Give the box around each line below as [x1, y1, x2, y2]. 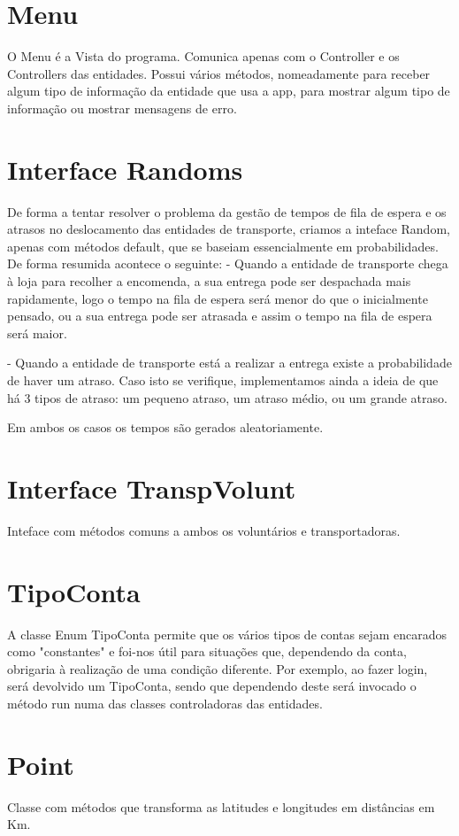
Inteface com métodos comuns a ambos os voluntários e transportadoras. [7, 521, 401, 539]
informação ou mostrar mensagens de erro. [7, 98, 237, 117]
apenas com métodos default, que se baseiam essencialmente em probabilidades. [7, 236, 439, 255]
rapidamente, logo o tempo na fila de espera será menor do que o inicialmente [7, 289, 428, 307]
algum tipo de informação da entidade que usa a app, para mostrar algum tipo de [7, 81, 450, 100]
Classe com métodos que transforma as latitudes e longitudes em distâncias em [7, 797, 435, 816]
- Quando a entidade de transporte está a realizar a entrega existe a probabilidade [7, 353, 452, 372]
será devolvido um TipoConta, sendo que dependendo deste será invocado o [7, 677, 417, 695]
